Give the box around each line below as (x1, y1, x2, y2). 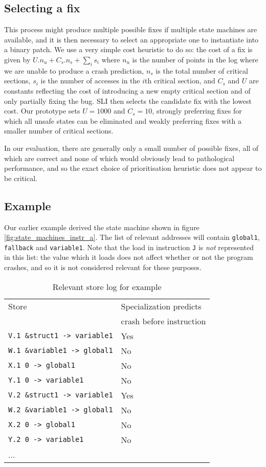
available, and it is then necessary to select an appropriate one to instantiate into (4, 34, 259, 45)
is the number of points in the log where (132, 54, 258, 64)
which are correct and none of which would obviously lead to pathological (4, 152, 235, 163)
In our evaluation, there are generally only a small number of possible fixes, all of (4, 142, 259, 153)
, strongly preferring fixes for (152, 105, 242, 116)
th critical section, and (145, 75, 215, 86)
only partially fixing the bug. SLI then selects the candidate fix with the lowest (4, 95, 252, 106)
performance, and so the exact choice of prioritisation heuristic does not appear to (4, 163, 262, 173)
